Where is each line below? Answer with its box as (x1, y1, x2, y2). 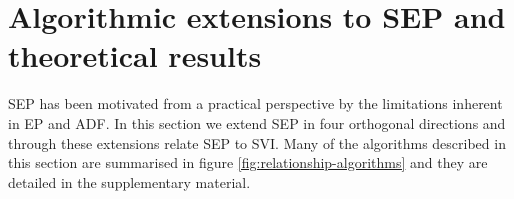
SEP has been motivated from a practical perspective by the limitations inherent (8, 93, 503, 114)
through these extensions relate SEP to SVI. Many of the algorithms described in (8, 132, 506, 153)
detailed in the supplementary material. (8, 171, 251, 192)
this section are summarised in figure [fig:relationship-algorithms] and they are (8, 152, 488, 173)
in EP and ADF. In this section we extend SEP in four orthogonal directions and (8, 112, 506, 133)
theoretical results (8, 35, 262, 76)
